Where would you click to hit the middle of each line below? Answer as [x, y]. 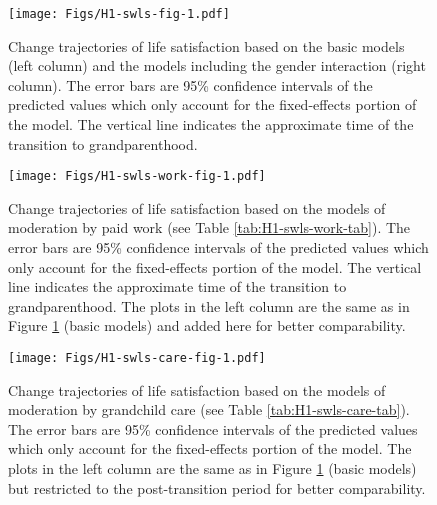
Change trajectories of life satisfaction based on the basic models [206, 45]
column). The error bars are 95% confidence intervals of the [190, 84]
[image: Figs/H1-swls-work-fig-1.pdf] [137, 176]
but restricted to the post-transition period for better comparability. [217, 487]
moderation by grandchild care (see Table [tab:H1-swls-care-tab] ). [209, 409]
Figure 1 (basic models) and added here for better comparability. [207, 325]
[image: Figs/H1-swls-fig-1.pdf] [119, 14]
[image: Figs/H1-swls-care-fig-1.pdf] [137, 358]
